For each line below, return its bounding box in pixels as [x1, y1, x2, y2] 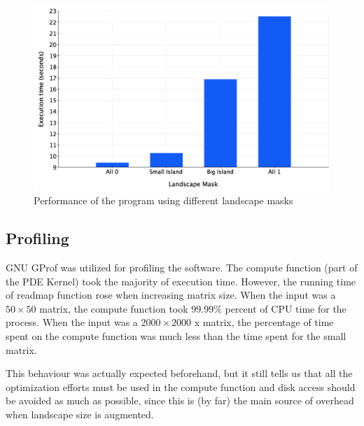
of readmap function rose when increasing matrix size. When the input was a [6, 287, 336, 302]
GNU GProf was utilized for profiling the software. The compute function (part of [6, 260, 358, 274]
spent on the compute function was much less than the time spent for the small [6, 328, 346, 343]
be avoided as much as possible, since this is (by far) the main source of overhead [6, 393, 354, 408]
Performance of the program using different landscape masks [34, 193, 293, 208]
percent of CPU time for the [225, 301, 346, 315]
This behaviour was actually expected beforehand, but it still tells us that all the [6, 366, 353, 381]
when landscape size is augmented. [6, 406, 154, 421]
